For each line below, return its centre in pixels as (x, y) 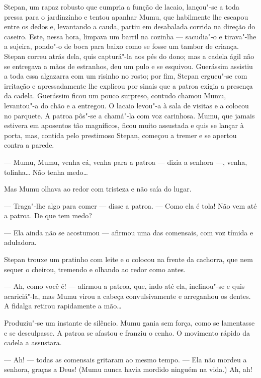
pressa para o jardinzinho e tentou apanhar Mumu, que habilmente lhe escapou (126, 16)
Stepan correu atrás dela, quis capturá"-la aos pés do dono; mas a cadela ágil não (129, 56)
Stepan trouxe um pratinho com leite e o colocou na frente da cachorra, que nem (128, 259)
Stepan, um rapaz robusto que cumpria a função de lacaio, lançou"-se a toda (122, 7)
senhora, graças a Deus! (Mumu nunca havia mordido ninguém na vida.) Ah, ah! (128, 369)
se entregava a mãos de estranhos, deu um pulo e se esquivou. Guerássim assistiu (128, 66)
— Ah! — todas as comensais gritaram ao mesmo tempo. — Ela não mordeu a (125, 359)
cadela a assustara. (33, 342)
